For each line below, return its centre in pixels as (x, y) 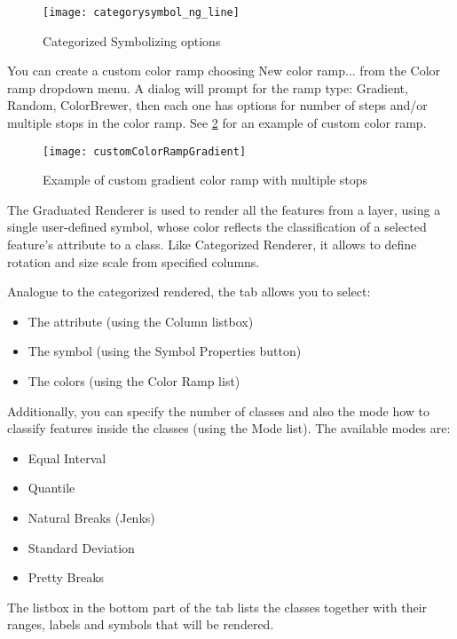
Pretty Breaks (66, 577)
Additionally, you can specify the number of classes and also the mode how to (219, 410)
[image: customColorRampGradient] (145, 151)
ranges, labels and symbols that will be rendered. (141, 624)
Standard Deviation (81, 547)
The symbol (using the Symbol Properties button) (165, 351)
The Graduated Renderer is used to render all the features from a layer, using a (224, 209)
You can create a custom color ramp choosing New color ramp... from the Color (224, 71)
